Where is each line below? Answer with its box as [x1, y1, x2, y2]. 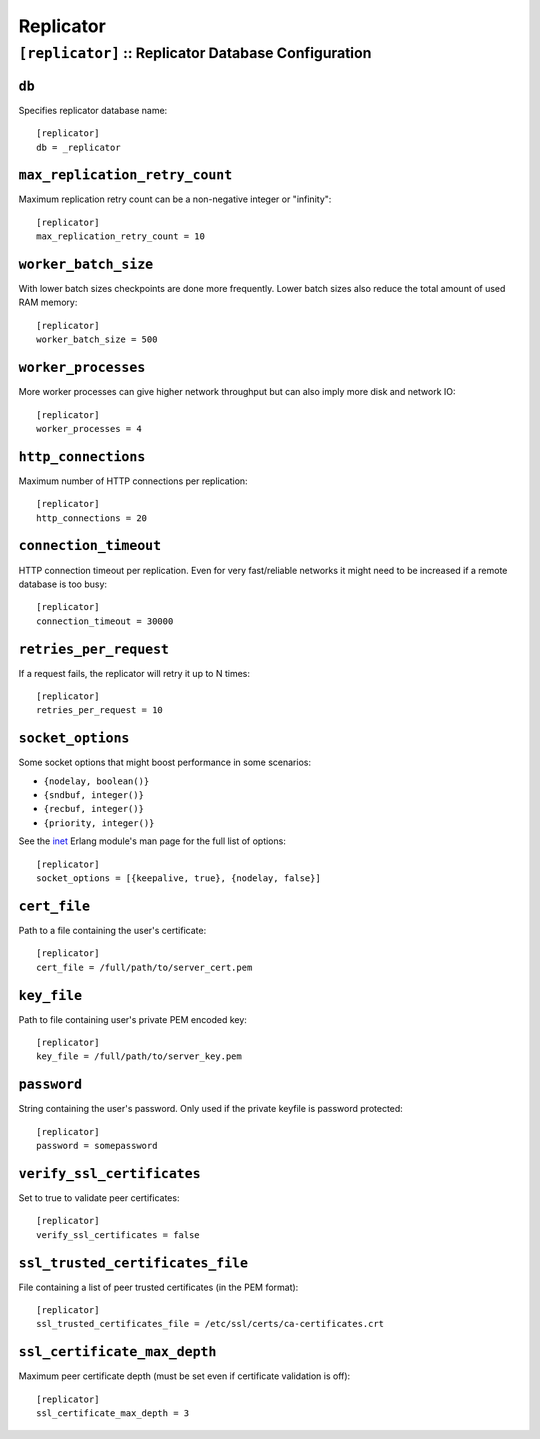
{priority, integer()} [43, 817, 155, 829]
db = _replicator [36, 141, 121, 153]
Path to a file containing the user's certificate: [18, 924, 207, 936]
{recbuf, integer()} [43, 803, 145, 815]
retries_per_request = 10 [36, 705, 164, 716]
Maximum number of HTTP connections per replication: [18, 475, 249, 487]
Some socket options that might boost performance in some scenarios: [18, 756, 312, 769]
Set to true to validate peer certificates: [18, 1192, 180, 1204]
